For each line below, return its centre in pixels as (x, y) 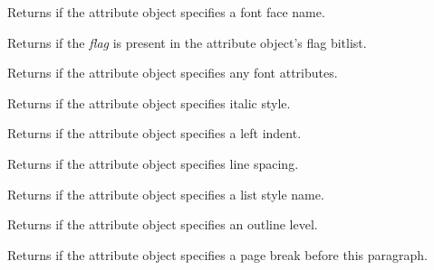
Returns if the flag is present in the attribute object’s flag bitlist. (187, 42)
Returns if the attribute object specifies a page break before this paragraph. (217, 254)
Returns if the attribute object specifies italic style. (149, 102)
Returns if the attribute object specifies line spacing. (153, 163)
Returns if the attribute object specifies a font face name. (166, 12)
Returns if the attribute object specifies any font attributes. (173, 73)
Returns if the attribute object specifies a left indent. (154, 133)
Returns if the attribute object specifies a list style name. (166, 194)
